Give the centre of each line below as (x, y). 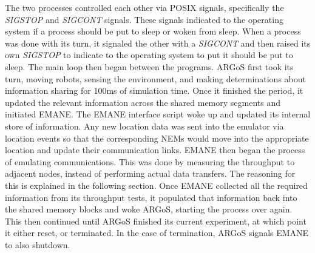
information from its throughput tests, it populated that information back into (151, 197)
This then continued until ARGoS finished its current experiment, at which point (156, 221)
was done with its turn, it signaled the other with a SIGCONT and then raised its (158, 43)
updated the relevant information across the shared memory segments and (143, 102)
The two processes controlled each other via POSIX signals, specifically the (144, 7)
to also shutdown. (38, 244)
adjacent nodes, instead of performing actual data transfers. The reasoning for (150, 173)
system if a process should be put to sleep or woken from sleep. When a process (153, 31)
